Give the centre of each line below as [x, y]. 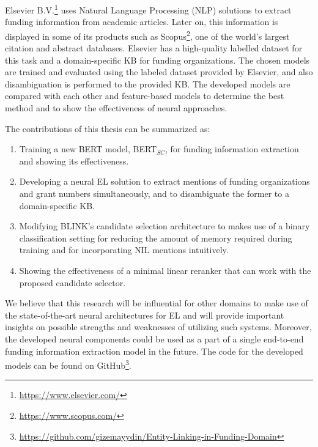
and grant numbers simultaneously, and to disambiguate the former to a [154, 194]
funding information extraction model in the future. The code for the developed [154, 351]
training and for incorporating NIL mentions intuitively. [124, 250]
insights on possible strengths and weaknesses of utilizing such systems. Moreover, [158, 327]
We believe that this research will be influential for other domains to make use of [157, 303]
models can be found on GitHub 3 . [68, 364]
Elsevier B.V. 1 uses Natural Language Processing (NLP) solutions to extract [148, 9]
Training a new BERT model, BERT [88, 149]
